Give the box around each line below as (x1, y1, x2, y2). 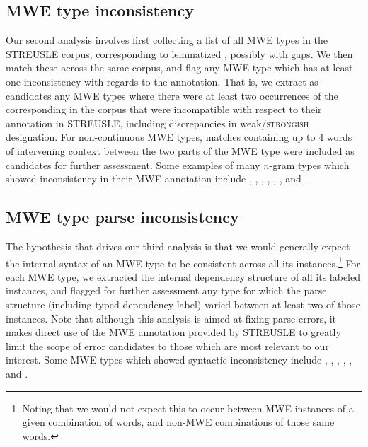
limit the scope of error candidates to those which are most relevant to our (6, 338, 329, 353)
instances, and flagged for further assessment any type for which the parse (6, 283, 327, 298)
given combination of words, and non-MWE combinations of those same (22, 414, 335, 429)
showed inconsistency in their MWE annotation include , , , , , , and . (6, 171, 308, 186)
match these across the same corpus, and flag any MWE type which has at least (6, 60, 353, 75)
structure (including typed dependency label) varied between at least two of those (6, 296, 360, 311)
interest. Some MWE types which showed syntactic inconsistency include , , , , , (6, 352, 352, 367)
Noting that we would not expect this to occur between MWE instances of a (22, 400, 354, 415)
